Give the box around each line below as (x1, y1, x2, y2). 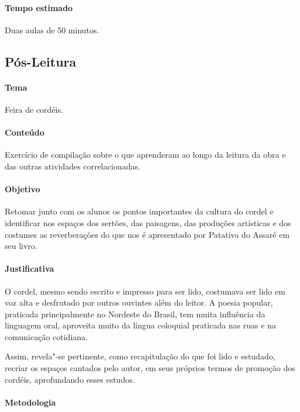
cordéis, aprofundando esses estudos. (5, 373, 135, 385)
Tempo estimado (5, 1, 73, 13)
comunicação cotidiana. (5, 330, 88, 342)
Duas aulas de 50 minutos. (5, 23, 99, 36)
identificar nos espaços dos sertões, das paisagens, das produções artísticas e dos (5, 216, 291, 228)
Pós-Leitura (5, 52, 77, 70)
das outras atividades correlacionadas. (5, 160, 140, 172)
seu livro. (5, 240, 37, 252)
